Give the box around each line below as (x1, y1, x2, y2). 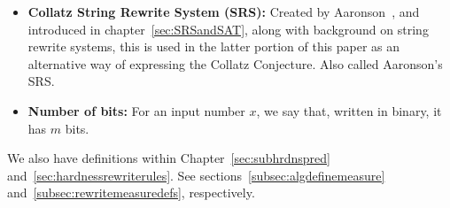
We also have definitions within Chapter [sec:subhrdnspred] (7, 149, 330, 167)
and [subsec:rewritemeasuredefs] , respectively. (7, 183, 255, 202)
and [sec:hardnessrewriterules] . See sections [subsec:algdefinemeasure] (7, 166, 385, 184)
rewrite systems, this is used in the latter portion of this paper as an (27, 37, 400, 56)
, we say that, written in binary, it (256, 101, 442, 119)
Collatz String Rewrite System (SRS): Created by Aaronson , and (27, 3, 420, 20)
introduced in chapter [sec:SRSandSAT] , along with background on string (27, 19, 429, 38)
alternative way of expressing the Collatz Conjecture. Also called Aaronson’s (27, 54, 443, 73)
